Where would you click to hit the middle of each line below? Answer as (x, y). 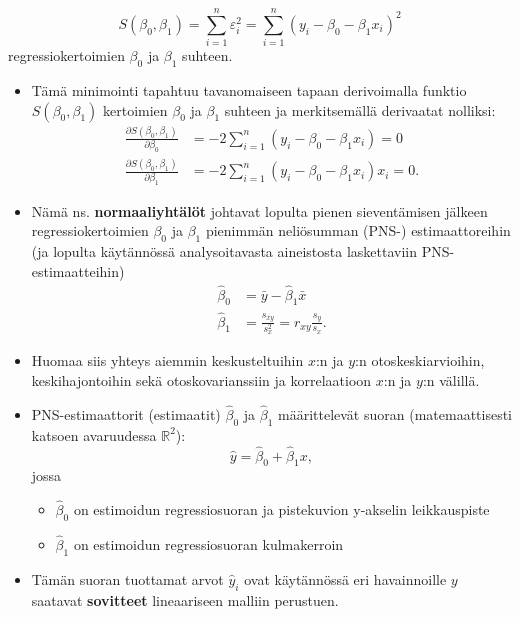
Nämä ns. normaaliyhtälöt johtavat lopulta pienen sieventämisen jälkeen (259, 210)
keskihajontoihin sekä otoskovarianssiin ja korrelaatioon (201, 380)
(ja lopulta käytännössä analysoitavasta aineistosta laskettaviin (224, 251)
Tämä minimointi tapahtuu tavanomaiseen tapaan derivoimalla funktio (249, 89)
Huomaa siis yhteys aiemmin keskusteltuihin (167, 360)
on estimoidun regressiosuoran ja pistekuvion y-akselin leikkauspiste (281, 509)
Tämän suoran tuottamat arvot (127, 578)
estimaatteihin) (78, 270)
